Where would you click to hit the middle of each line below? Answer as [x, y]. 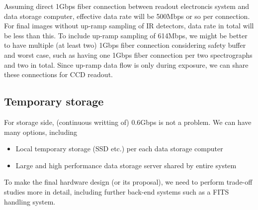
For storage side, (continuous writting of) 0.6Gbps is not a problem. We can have [128, 122]
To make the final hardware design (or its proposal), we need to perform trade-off [128, 182]
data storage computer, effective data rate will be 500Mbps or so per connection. [127, 16]
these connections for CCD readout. [58, 74]
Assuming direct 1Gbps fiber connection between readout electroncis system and [127, 6]
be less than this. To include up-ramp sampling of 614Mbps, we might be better [126, 35]
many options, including [41, 132]
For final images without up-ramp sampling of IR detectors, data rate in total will [129, 26]
